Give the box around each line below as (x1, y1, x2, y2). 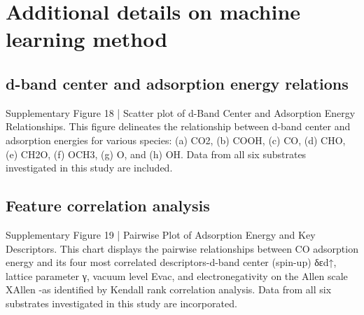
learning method (6, 24, 168, 53)
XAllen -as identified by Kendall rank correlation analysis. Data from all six (6, 282, 332, 297)
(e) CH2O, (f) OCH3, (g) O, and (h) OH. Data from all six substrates (6, 146, 307, 161)
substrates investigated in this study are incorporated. (6, 295, 237, 310)
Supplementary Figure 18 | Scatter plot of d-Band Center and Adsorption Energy (6, 105, 356, 120)
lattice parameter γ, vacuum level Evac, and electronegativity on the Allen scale (6, 268, 348, 283)
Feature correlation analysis (6, 195, 210, 216)
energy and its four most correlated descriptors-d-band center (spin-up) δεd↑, (6, 255, 337, 269)
